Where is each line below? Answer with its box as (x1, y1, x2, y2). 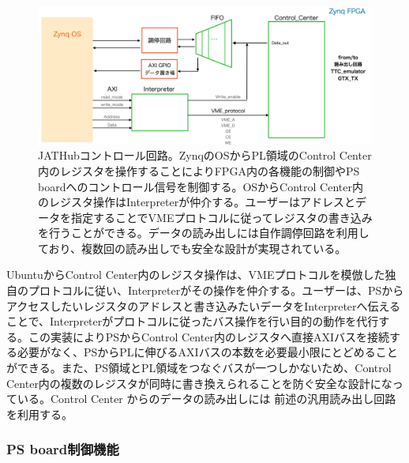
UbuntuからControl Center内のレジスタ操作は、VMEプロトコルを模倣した (6, 266, 385, 283)
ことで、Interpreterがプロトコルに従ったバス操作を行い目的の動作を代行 (6, 313, 379, 329)
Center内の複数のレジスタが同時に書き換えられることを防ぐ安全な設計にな (6, 375, 392, 391)
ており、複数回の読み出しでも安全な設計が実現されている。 (38, 239, 347, 256)
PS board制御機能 (6, 439, 119, 459)
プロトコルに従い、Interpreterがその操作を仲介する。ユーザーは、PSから (28, 282, 404, 299)
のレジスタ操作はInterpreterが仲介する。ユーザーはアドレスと (38, 194, 355, 210)
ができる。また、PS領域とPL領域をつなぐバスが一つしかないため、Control (6, 359, 392, 376)
